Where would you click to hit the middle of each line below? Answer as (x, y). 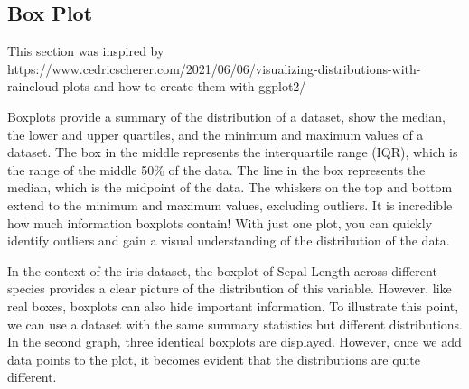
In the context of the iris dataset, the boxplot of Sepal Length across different (222, 270)
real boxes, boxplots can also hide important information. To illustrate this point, (233, 306)
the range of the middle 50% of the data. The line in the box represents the (216, 169)
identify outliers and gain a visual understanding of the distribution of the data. (229, 241)
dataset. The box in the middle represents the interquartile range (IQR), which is (233, 152)
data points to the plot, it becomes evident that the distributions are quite (214, 359)
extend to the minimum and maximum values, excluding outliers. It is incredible (230, 204)
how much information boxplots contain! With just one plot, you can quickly (220, 222)
